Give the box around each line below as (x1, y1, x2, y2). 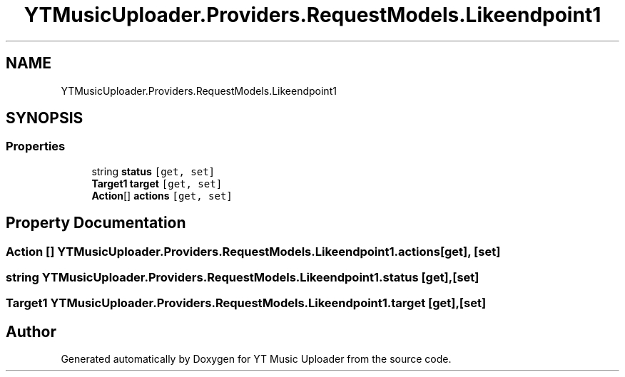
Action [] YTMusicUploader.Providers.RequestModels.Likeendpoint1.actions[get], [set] (6, 244, 501, 259)
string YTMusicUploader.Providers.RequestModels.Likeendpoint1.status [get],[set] (6, 270, 479, 285)
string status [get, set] (91, 165, 215, 177)
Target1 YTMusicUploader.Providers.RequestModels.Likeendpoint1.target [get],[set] (6, 296, 487, 311)
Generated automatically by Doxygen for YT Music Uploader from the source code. (61, 353, 452, 366)
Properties (6, 139, 66, 154)
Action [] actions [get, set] (91, 189, 233, 202)
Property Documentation (6, 214, 186, 232)
